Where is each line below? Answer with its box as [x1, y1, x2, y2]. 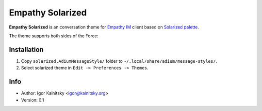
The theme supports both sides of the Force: [9, 33, 98, 39]
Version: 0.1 [21, 97, 44, 103]
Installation [9, 45, 44, 54]
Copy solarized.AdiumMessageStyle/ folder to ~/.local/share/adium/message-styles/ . [21, 58, 217, 64]
